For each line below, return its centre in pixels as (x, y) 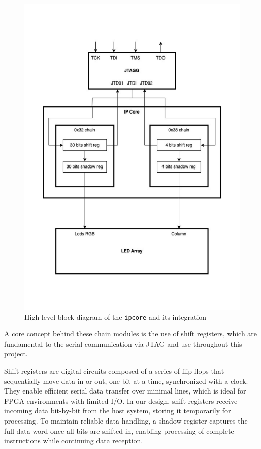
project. (16, 354)
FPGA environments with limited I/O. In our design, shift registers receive (121, 400)
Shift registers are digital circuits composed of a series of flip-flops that (114, 370)
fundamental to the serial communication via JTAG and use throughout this (123, 343)
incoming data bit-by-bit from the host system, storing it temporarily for (118, 411)
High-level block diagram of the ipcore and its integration (116, 316)
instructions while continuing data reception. (74, 441)
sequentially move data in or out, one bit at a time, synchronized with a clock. (126, 381)
